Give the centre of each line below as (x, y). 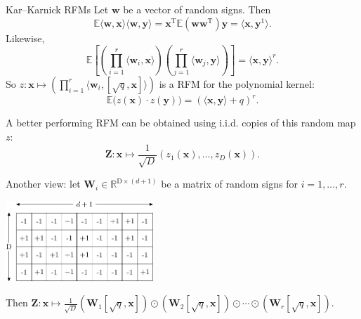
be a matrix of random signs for (229, 184)
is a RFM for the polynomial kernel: (237, 83)
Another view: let (43, 184)
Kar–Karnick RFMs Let (57, 9)
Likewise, (25, 38)
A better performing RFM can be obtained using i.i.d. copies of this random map (181, 123)
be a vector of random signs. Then (197, 9)
